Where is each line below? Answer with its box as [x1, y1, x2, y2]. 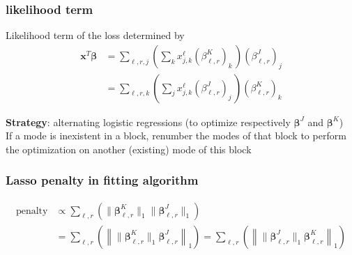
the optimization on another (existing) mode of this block [6, 141, 252, 156]
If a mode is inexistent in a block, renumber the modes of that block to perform [6, 128, 346, 143]
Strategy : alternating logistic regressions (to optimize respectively [6, 114, 291, 129]
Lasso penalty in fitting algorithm [6, 171, 199, 189]
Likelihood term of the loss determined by [6, 28, 185, 42]
